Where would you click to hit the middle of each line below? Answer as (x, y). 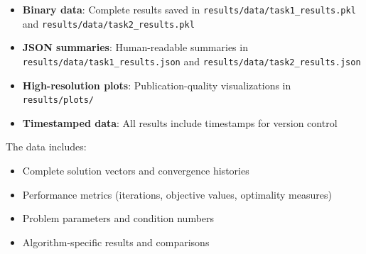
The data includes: (46, 147)
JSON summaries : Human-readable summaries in (135, 47)
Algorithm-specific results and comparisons (116, 242)
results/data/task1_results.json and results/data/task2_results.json (192, 61)
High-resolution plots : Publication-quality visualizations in (157, 85)
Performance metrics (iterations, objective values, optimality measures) (177, 194)
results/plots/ (58, 100)
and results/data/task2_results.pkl (108, 23)
